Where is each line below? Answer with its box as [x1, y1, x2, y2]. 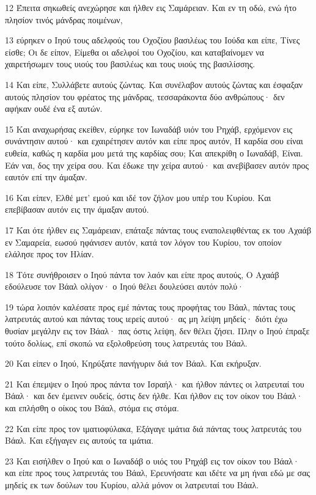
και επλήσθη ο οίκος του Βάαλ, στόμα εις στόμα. [5, 402, 179, 414]
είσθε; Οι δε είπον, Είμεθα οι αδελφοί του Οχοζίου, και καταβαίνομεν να [5, 45, 264, 58]
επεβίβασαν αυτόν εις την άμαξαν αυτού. [5, 203, 149, 216]
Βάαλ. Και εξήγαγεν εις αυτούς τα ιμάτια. [5, 434, 154, 447]
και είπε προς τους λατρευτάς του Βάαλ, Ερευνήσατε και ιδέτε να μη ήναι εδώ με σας [5, 466, 310, 479]
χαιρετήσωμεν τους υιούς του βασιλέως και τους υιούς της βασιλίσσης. [5, 57, 255, 70]
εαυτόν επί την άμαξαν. [5, 170, 87, 183]
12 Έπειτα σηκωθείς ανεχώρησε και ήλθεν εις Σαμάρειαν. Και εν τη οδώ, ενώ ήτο [5, 1, 297, 13]
